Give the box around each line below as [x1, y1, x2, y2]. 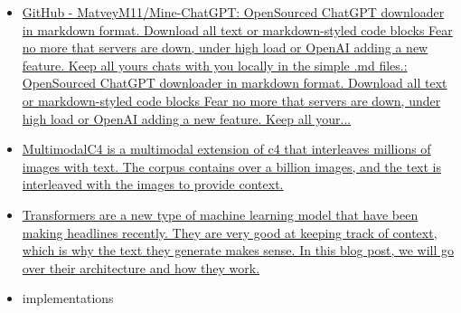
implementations [22, 289, 114, 308]
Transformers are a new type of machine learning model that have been [22, 204, 419, 223]
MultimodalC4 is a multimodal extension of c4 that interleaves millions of [22, 139, 431, 158]
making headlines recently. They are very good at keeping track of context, [22, 223, 437, 242]
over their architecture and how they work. [22, 258, 260, 277]
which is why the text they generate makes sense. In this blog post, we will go [22, 241, 454, 260]
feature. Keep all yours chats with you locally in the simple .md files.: [22, 55, 408, 74]
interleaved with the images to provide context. [22, 175, 284, 194]
